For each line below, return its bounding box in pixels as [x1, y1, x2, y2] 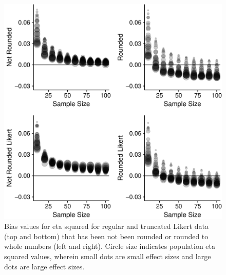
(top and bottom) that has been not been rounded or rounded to [4, 230, 209, 241]
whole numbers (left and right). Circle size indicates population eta [4, 241, 216, 251]
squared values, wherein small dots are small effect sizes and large [4, 251, 211, 262]
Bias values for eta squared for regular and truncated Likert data [4, 221, 209, 231]
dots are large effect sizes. [4, 261, 85, 271]
